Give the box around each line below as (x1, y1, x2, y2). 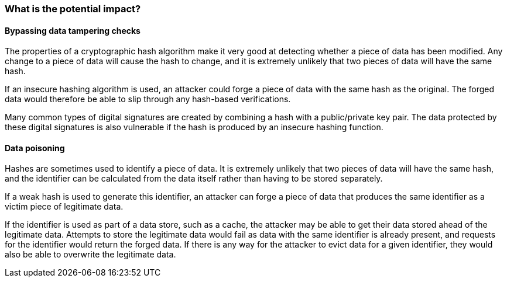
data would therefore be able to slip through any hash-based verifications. (5, 94, 291, 105)
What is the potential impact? (5, 3, 141, 15)
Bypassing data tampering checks (5, 25, 141, 36)
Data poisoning (5, 142, 65, 153)
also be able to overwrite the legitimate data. (5, 249, 176, 260)
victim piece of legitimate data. (5, 201, 124, 212)
